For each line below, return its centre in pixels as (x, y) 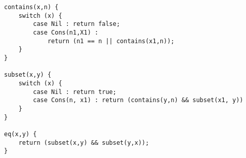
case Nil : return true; (75, 92)
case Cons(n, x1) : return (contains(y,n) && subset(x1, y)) (138, 100)
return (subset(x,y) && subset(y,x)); (84, 143)
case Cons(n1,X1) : (66, 32)
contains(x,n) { (31, 7)
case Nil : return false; (77, 24)
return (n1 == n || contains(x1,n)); (111, 41)
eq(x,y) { (20, 134)
